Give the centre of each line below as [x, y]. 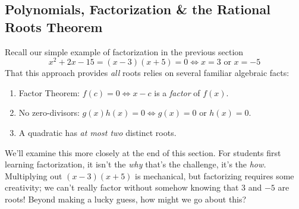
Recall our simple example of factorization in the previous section [124, 51]
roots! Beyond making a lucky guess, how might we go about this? [126, 199]
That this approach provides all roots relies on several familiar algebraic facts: [147, 73]
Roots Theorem [54, 26]
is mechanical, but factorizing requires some [215, 175]
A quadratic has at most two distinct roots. [97, 133]
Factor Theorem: [49, 92]
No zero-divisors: [49, 113]
